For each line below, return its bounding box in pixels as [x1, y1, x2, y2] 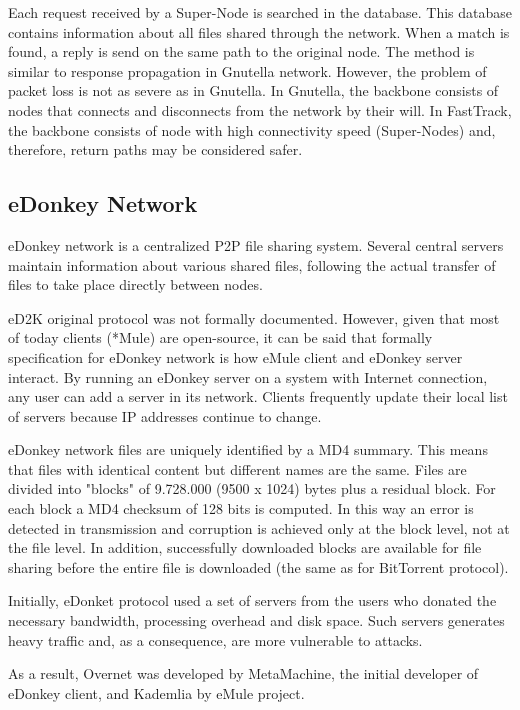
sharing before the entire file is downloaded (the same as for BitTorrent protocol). [8, 556, 509, 577]
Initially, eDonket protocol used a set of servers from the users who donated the [8, 590, 497, 611]
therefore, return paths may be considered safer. [8, 139, 303, 160]
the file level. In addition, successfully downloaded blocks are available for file [8, 537, 482, 558]
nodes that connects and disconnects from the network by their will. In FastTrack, [8, 99, 512, 120]
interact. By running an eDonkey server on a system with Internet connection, [8, 366, 488, 387]
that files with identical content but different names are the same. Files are [8, 458, 467, 479]
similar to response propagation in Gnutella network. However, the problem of [8, 60, 487, 81]
